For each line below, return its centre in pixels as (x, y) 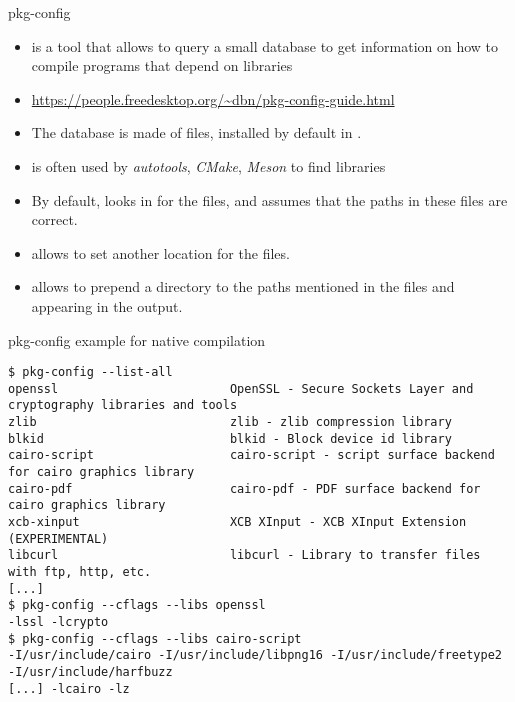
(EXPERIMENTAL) (58, 538)
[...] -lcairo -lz (69, 688)
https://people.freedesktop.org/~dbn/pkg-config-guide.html (213, 98)
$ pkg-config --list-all (90, 372)
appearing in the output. (107, 305)
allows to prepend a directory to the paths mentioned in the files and (243, 286)
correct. (54, 219)
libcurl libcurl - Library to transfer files (244, 555)
